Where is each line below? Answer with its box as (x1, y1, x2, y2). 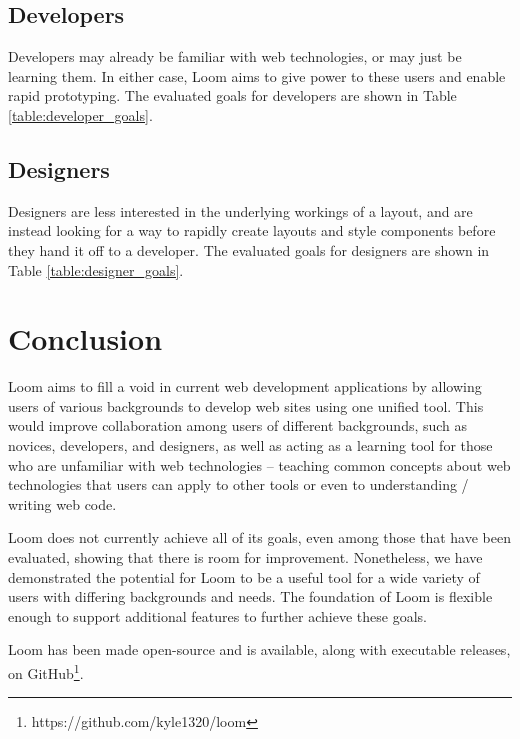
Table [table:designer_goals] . (8, 259, 184, 280)
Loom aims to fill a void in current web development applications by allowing (8, 376, 482, 397)
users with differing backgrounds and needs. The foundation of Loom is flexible (8, 586, 493, 607)
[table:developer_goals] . (8, 104, 153, 125)
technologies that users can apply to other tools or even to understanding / (8, 474, 469, 495)
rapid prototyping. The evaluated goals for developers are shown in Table (8, 85, 457, 106)
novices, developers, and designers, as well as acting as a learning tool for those (8, 435, 493, 456)
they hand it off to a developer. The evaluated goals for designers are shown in (8, 239, 490, 260)
